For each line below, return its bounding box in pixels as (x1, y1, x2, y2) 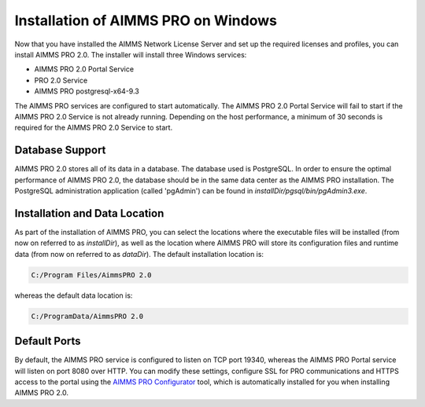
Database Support (14, 144, 106, 157)
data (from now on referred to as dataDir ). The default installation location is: (14, 249, 264, 258)
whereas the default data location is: (14, 291, 133, 300)
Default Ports (14, 335, 82, 348)
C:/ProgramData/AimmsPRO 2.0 (31, 311, 144, 321)
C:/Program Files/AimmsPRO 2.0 (31, 270, 153, 279)
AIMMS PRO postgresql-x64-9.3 (34, 86, 139, 96)
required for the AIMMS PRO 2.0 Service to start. (14, 123, 173, 133)
